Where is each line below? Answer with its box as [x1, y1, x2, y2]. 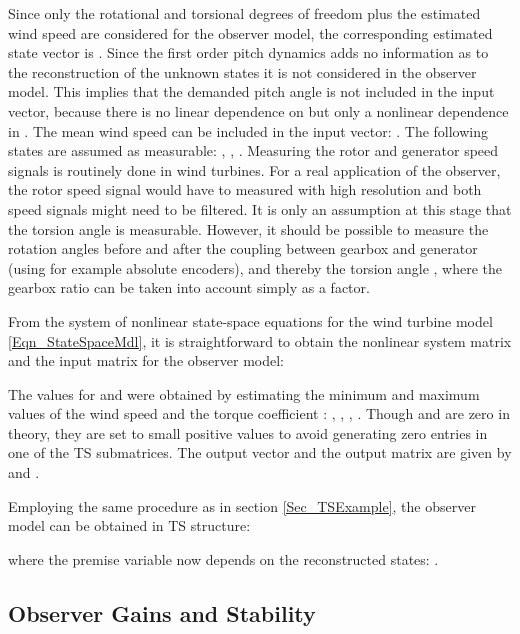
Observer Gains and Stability [8, 597, 316, 628]
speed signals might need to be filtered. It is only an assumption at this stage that [8, 198, 512, 219]
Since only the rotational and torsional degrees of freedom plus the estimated [8, 3, 481, 23]
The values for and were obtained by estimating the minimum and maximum [8, 383, 480, 404]
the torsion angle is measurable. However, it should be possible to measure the [8, 218, 489, 239]
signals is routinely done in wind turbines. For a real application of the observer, [8, 159, 501, 180]
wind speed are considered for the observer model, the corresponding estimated [8, 22, 493, 43]
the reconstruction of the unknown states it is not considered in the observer [8, 61, 477, 82]
